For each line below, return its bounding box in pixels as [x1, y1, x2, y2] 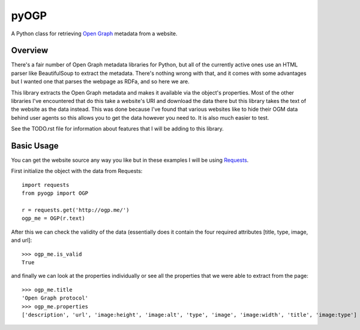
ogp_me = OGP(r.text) [22, 215, 85, 222]
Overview [11, 46, 49, 56]
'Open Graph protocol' [22, 295, 89, 302]
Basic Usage [11, 141, 59, 151]
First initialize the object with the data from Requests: [11, 168, 143, 175]
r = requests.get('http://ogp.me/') [22, 207, 130, 214]
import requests [22, 181, 70, 188]
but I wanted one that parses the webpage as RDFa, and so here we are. [11, 78, 190, 85]
